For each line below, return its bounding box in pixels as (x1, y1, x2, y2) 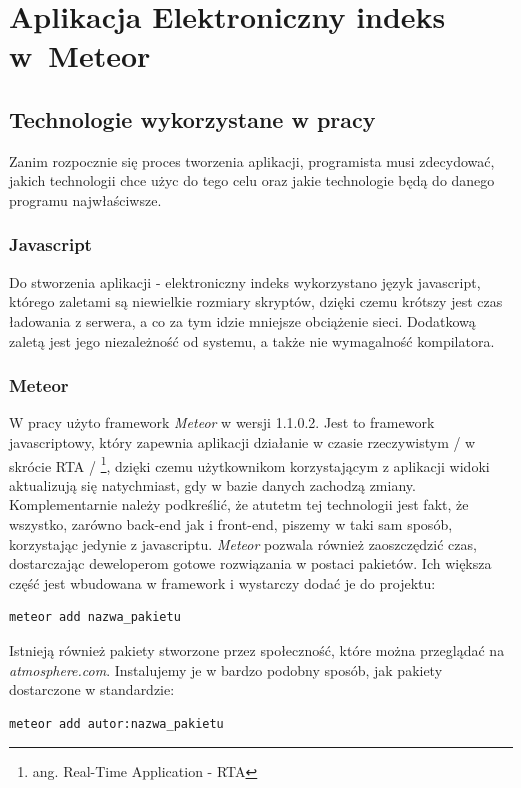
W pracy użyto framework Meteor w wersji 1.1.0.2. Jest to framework (9, 412, 435, 433)
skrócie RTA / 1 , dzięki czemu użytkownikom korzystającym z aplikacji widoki (9, 452, 490, 476)
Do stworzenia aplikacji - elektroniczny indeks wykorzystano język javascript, (9, 271, 481, 292)
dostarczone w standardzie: (9, 679, 175, 700)
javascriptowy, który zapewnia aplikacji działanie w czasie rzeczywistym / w (9, 431, 476, 452)
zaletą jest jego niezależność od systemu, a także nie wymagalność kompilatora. (9, 330, 495, 351)
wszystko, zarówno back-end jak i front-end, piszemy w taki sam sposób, (9, 513, 453, 534)
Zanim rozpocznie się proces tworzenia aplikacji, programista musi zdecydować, (9, 150, 495, 171)
